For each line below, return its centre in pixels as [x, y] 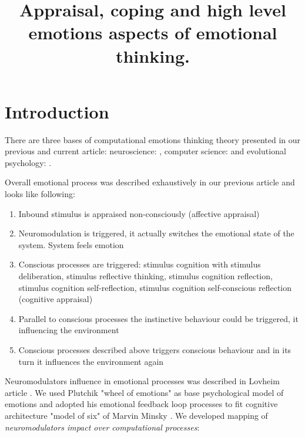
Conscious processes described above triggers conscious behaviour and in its [155, 350]
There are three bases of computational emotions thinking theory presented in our [152, 139]
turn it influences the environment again [91, 361]
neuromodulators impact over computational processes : [102, 427]
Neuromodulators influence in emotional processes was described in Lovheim [142, 381]
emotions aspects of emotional [153, 33]
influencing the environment [69, 330]
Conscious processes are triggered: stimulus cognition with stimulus [140, 264]
